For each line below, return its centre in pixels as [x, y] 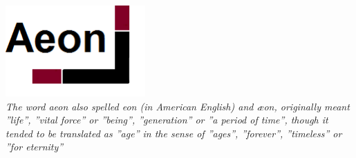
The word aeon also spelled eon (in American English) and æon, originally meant [178, 106]
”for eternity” [35, 147]
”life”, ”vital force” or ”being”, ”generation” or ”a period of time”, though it [167, 120]
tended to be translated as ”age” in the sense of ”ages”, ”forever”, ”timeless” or [174, 133]
